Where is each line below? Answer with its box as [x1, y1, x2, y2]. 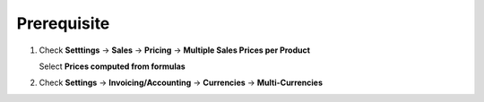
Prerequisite [16, 13, 110, 33]
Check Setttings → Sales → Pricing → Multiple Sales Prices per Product [39, 45, 311, 55]
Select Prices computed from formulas [39, 61, 186, 72]
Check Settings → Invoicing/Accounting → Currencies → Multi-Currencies [39, 77, 323, 89]
